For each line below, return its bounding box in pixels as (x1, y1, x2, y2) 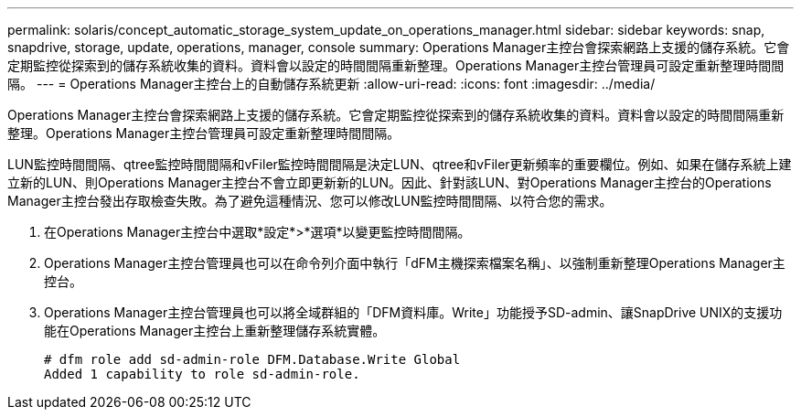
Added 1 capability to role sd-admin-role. (44, 367, 360, 381)
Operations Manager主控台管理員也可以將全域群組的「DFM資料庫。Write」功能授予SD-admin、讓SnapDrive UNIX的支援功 (44, 305, 783, 320)
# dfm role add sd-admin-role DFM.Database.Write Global (44, 352, 461, 367)
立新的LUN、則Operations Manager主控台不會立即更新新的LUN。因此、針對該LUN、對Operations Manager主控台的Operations (7, 175, 772, 190)
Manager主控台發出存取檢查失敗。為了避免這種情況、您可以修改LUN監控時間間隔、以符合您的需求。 (7, 193, 613, 208)
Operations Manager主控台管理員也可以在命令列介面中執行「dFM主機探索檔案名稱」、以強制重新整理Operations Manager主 (44, 255, 785, 271)
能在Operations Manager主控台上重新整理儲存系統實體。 (44, 323, 386, 338)
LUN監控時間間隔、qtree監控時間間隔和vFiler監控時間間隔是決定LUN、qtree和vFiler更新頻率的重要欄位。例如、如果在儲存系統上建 (7, 156, 792, 172)
